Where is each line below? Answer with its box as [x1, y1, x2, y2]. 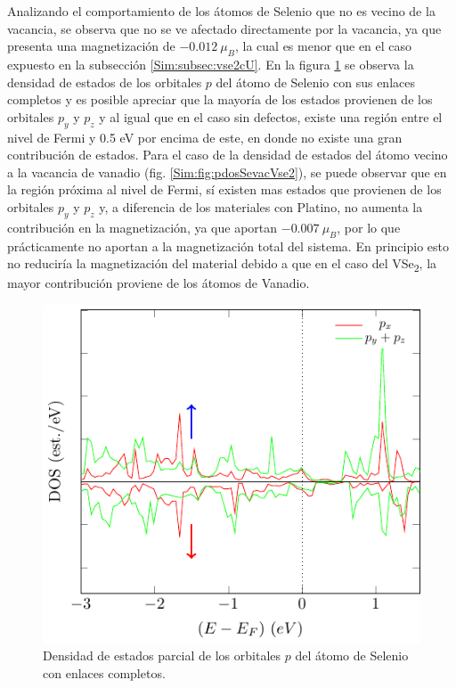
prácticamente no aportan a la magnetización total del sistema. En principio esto [7, 236, 449, 255]
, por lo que [337, 217, 401, 236]
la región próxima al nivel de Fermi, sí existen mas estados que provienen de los [7, 180, 442, 199]
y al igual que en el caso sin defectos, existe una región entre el [99, 107, 443, 126]
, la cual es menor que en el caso [234, 37, 412, 55]
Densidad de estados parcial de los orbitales [43, 646, 281, 665]
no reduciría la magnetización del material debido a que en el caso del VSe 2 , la [7, 254, 437, 274]
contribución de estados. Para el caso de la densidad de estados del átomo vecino [7, 145, 448, 164]
